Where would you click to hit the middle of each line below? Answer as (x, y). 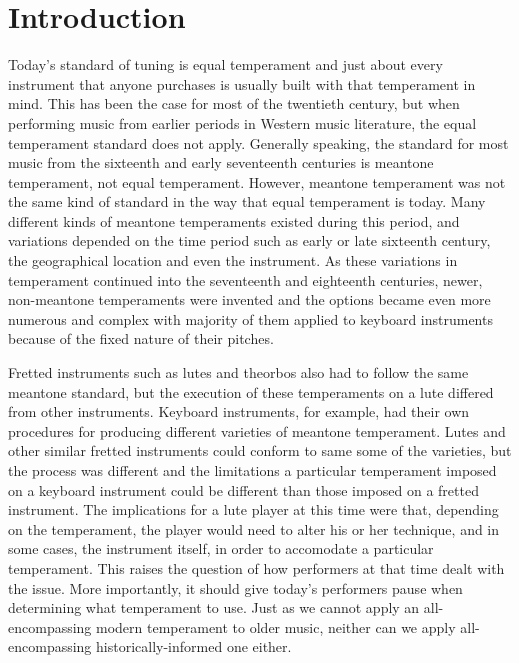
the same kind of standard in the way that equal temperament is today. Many (247, 201)
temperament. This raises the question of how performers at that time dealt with (256, 567)
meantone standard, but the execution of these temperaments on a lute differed (251, 391)
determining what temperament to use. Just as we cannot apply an (214, 607)
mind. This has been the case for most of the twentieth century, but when (234, 103)
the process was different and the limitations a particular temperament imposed (252, 470)
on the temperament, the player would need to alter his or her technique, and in (254, 528)
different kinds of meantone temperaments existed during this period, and (234, 220)
